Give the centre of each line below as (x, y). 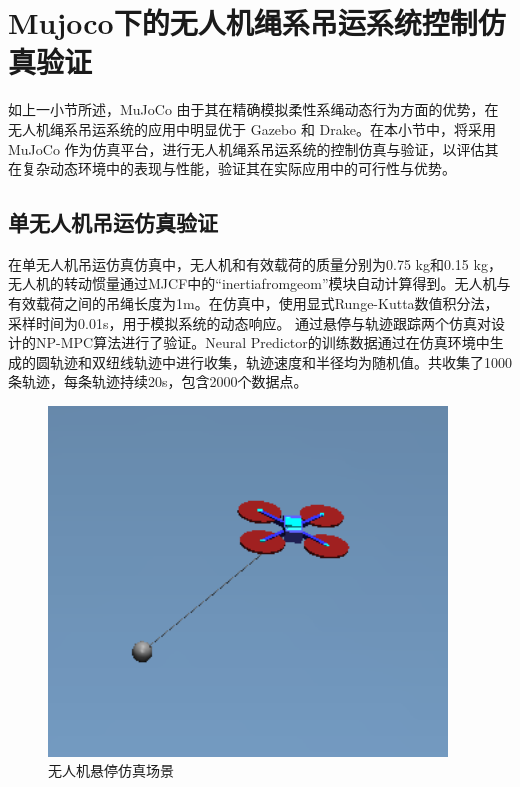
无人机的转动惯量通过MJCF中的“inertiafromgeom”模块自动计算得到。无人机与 (259, 283)
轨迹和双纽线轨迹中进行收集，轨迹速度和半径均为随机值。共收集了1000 (280, 361)
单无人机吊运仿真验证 (113, 222)
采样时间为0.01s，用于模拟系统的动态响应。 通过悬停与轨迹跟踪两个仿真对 (250, 322)
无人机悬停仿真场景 (111, 770)
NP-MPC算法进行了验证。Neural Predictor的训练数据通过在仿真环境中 (262, 342)
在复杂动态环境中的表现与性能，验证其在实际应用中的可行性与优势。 (232, 168)
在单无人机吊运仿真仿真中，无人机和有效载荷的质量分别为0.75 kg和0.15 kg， (255, 263)
